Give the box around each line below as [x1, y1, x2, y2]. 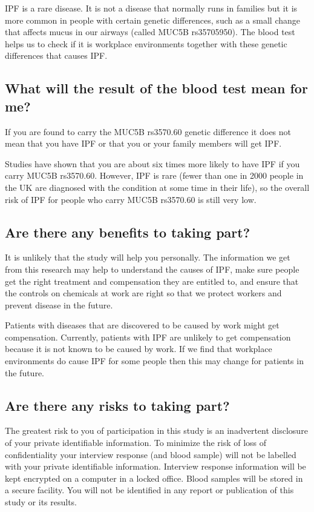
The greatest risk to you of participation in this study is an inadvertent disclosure [5, 424, 308, 437]
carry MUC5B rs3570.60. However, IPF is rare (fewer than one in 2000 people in [5, 169, 304, 182]
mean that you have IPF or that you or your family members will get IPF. [5, 137, 282, 150]
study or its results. [5, 496, 77, 508]
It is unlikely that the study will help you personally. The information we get [5, 251, 290, 264]
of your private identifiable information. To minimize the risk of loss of [5, 436, 267, 449]
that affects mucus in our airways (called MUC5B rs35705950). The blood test [5, 25, 295, 38]
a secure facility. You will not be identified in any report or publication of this [5, 484, 294, 496]
